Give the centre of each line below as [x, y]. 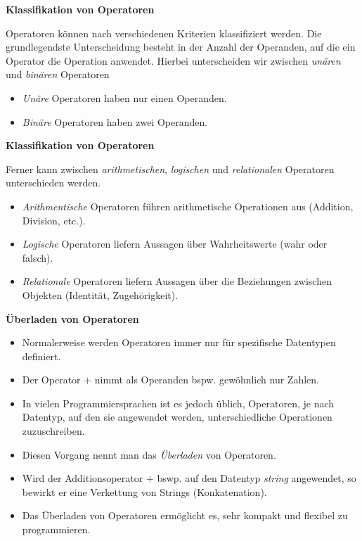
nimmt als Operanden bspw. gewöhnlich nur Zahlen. [207, 380]
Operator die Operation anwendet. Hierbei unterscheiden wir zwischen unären [173, 60]
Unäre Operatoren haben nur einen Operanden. [124, 97]
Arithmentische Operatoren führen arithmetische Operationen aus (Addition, [188, 206]
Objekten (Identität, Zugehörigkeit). [100, 294]
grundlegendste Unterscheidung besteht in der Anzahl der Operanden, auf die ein [181, 47]
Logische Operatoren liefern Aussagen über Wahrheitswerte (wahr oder [175, 244]
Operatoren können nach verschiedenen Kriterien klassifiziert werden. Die [164, 33]
